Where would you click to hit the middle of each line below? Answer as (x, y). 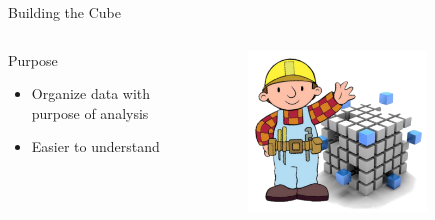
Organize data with (91, 93)
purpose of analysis (90, 112)
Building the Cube (64, 12)
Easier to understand (95, 146)
